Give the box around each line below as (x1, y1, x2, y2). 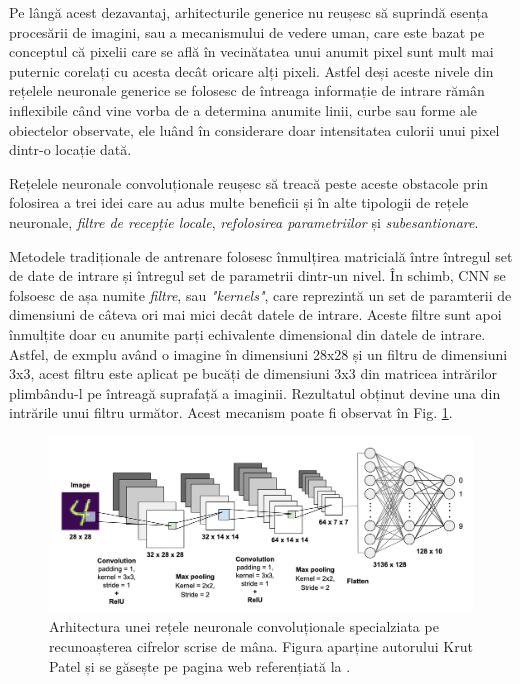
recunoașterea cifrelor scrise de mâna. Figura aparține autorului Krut (49, 636, 473, 657)
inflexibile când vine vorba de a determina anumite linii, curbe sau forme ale (9, 99, 478, 120)
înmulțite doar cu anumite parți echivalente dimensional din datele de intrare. (9, 323, 486, 344)
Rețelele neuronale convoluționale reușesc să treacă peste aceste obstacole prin (9, 172, 489, 193)
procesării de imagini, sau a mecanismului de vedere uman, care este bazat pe (9, 21, 485, 42)
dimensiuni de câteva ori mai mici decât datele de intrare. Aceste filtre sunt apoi (9, 304, 502, 325)
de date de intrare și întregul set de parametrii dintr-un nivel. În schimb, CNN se (9, 265, 506, 286)
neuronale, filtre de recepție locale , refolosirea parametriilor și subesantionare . (9, 211, 479, 232)
